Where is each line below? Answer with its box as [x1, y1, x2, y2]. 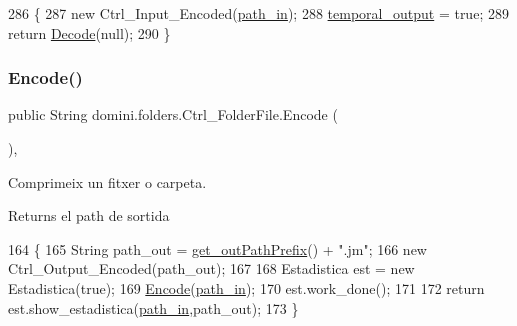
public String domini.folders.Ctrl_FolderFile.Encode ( [8, 104, 338, 125]
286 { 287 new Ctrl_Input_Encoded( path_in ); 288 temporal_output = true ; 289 [8, 3, 509, 23]
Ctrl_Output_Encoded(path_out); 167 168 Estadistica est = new [8, 258, 415, 279]
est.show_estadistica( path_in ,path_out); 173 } [8, 297, 299, 318]
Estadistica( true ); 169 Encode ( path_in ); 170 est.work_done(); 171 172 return [8, 277, 485, 298]
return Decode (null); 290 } [8, 22, 171, 43]
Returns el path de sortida [8, 205, 170, 226]
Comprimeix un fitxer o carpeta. [8, 171, 207, 192]
